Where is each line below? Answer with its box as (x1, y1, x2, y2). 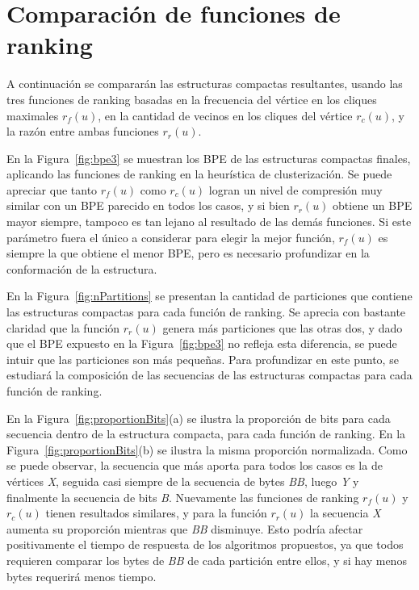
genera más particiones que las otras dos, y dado (162, 319, 403, 336)
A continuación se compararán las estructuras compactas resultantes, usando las (6, 75, 403, 92)
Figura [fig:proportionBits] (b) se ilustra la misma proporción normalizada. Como (6, 441, 408, 458)
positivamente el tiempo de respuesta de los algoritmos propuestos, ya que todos (6, 536, 404, 553)
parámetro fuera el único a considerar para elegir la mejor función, (6, 228, 335, 245)
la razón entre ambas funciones (6, 123, 159, 140)
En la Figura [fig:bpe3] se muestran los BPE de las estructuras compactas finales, (6, 149, 411, 166)
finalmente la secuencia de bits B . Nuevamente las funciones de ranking (6, 488, 359, 505)
